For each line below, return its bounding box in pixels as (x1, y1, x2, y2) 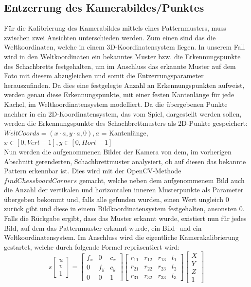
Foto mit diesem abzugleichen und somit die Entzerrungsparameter (4, 70, 204, 81)
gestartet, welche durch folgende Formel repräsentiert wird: (4, 241, 180, 252)
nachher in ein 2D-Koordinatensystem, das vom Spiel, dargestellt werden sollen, (4, 108, 242, 118)
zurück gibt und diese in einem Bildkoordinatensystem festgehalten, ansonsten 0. (4, 203, 245, 214)
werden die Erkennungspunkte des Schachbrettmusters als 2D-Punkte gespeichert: (4, 118, 248, 128)
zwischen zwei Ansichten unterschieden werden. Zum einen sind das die (4, 32, 216, 42)
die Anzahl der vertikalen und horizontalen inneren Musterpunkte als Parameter (4, 185, 244, 195)
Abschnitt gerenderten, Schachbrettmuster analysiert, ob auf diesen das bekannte (4, 156, 246, 166)
